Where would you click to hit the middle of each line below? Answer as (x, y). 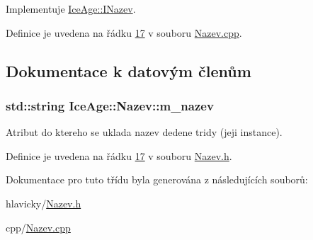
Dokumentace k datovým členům (129, 70)
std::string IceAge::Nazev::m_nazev (110, 105)
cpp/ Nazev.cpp (38, 227)
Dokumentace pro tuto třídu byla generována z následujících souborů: (157, 179)
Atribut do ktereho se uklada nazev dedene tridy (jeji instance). (144, 132)
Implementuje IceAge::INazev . (71, 8)
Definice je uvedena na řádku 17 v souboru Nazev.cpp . (124, 32)
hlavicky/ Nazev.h (44, 203)
